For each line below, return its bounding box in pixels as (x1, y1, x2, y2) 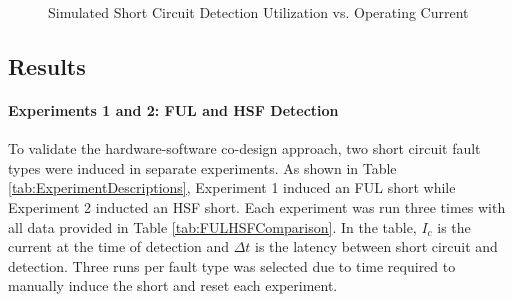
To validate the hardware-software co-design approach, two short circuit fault (8, 138, 481, 159)
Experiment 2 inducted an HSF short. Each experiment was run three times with (8, 196, 506, 217)
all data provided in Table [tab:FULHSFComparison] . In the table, (8, 216, 417, 237)
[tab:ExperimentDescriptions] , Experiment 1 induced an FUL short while (8, 177, 456, 198)
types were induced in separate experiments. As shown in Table (8, 157, 397, 178)
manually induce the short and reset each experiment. (8, 275, 338, 296)
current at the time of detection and (8, 236, 229, 257)
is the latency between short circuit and (255, 236, 498, 257)
